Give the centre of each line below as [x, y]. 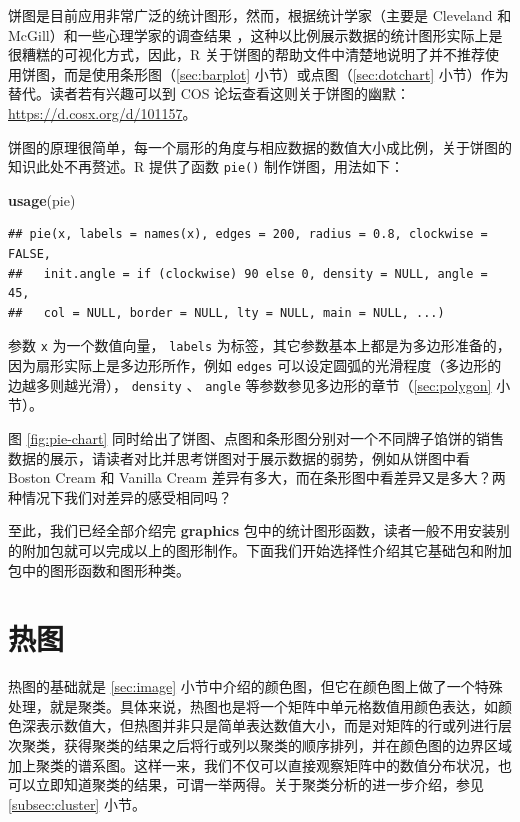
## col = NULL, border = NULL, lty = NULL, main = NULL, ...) [226, 312]
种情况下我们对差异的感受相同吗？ [120, 496]
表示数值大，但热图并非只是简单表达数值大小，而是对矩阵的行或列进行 [266, 725]
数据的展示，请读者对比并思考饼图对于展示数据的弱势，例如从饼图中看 [239, 457]
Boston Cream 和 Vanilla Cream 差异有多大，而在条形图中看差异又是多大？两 [257, 477]
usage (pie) [42, 199]
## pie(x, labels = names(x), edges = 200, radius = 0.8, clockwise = [248, 234]
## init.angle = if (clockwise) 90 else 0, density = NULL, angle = [248, 273]
